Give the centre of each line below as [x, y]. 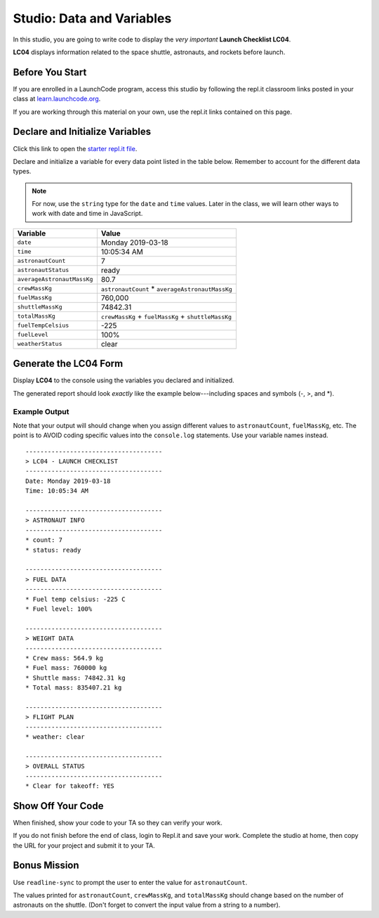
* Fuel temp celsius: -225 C [75, 599]
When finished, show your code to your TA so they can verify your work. [118, 822]
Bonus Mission [46, 866]
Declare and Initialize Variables [82, 132]
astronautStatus [43, 270]
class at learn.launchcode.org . [57, 99]
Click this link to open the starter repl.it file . [75, 148]
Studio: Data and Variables [92, 18]
